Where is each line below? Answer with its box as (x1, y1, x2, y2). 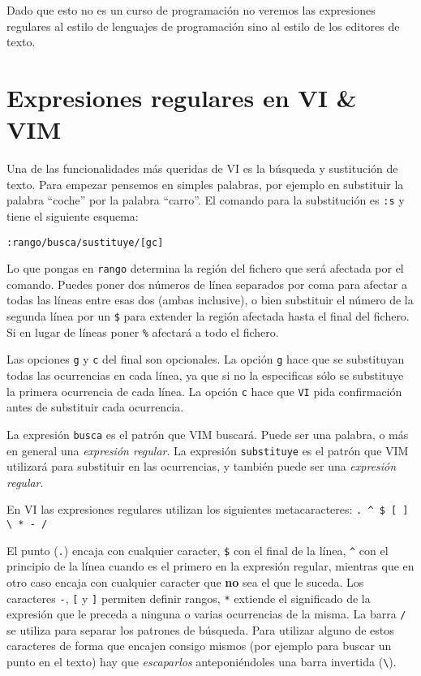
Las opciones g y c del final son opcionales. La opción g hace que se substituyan (6, 351, 405, 368)
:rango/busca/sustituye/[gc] (6, 236, 164, 248)
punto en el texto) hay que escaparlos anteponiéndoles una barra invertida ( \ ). (6, 653, 397, 670)
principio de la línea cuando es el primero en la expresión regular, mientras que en (6, 558, 415, 575)
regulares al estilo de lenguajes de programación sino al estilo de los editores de (6, 17, 400, 34)
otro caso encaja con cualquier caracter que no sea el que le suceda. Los (6, 573, 364, 590)
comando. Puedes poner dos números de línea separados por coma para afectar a (6, 275, 407, 292)
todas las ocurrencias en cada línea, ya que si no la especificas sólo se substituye (6, 367, 404, 383)
